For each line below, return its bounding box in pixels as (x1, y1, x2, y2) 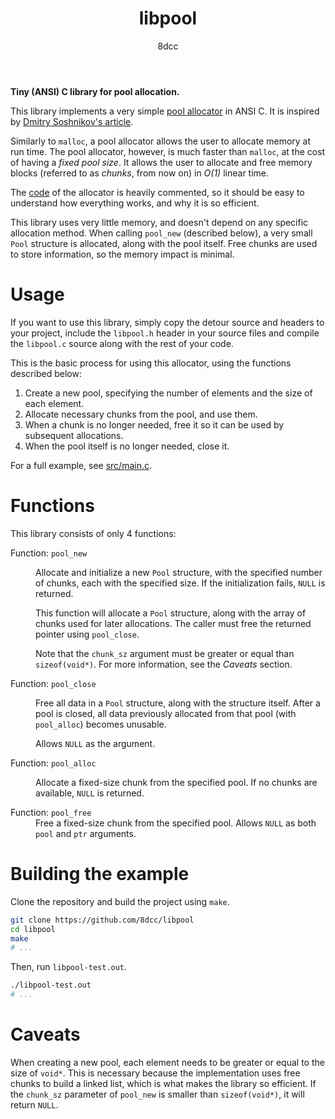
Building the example (10, 863, 190, 885)
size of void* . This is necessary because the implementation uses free (10, 1067, 301, 1079)
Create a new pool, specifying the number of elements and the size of (24, 387, 313, 399)
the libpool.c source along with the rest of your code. (10, 337, 234, 349)
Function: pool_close (10, 677, 97, 689)
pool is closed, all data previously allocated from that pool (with (35, 707, 297, 719)
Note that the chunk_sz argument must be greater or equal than (35, 647, 295, 659)
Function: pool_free (10, 806, 92, 818)
